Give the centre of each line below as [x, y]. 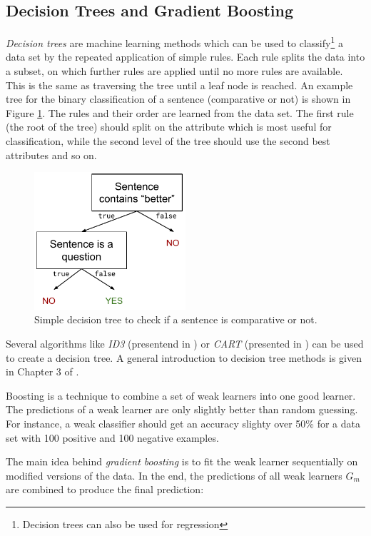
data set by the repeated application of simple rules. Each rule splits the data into [185, 57]
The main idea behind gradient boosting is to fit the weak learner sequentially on [182, 461]
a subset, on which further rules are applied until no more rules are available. [174, 71]
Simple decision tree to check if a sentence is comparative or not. [176, 319]
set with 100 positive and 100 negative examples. [112, 437]
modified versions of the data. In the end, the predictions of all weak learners [174, 475]
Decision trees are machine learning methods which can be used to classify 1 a [174, 42]
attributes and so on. [51, 155]
